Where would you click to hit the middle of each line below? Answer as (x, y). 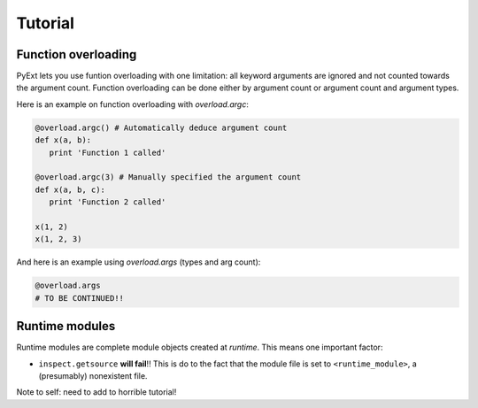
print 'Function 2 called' (108, 202)
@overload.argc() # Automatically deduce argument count (161, 127)
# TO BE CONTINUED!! (79, 298)
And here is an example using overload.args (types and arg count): (139, 262)
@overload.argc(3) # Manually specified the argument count (168, 177)
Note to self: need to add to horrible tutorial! (96, 392)
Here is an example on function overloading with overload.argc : (133, 104)
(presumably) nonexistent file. (93, 375)
